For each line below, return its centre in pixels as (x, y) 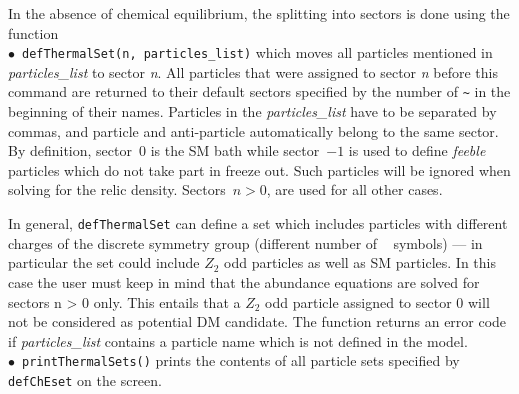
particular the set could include (104, 262)
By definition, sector (70, 150)
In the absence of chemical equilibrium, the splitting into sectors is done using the (259, 13)
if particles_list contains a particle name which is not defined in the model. (238, 340)
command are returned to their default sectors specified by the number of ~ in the (259, 91)
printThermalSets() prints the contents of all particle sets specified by (241, 360)
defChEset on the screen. (85, 379)
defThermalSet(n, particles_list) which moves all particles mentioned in (257, 52)
